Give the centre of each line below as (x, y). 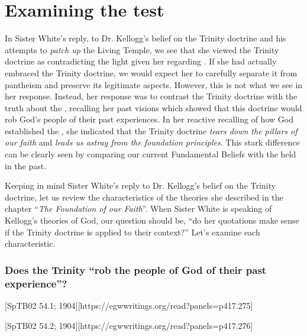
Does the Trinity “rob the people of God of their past (136, 269)
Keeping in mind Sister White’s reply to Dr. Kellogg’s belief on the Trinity (140, 185)
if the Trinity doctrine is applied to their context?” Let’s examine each (133, 232)
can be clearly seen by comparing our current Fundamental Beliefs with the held (151, 154)
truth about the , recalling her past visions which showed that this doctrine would (153, 107)
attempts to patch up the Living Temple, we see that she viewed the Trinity (142, 49)
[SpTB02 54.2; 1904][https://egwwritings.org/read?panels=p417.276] (129, 325)
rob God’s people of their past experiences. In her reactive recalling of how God (149, 119)
